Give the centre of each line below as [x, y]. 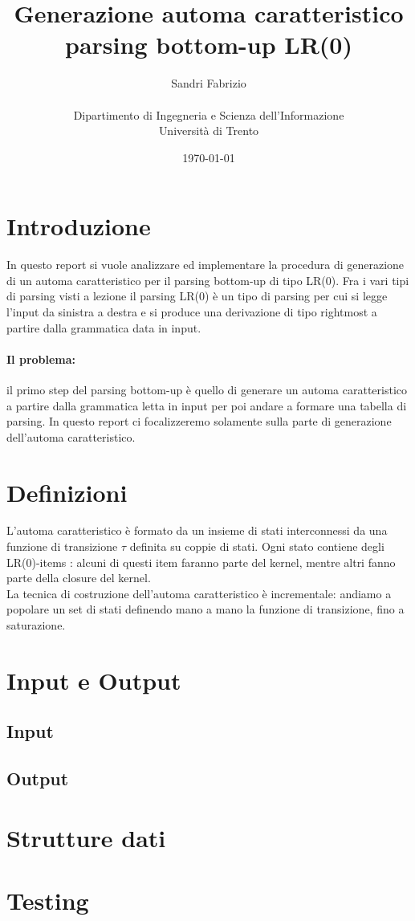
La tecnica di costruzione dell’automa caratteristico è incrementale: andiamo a [199, 593]
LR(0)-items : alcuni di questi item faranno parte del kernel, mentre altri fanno [201, 562]
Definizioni [67, 492]
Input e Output [94, 680]
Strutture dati [86, 837]
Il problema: [41, 359]
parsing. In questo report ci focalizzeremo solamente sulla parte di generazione [199, 421]
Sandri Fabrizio [209, 83]
